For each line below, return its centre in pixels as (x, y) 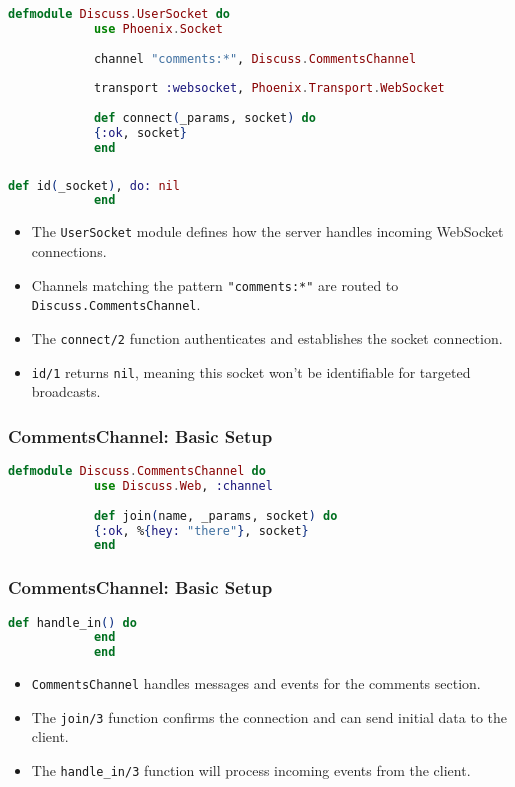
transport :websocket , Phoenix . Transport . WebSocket (269, 88)
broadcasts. (66, 391)
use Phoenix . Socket (158, 28)
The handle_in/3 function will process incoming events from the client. (251, 770)
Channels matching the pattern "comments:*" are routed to (215, 284)
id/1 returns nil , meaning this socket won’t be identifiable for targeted (251, 371)
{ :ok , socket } (140, 132)
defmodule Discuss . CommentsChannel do (137, 471)
